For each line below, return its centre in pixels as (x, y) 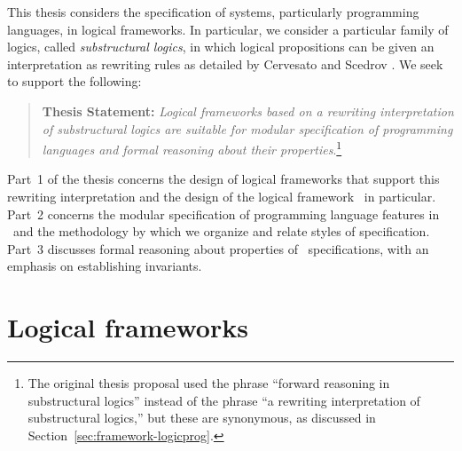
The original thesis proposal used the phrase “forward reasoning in (209, 383)
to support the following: (74, 81)
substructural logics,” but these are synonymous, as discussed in (202, 418)
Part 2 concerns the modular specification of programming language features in (223, 214)
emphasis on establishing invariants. (105, 266)
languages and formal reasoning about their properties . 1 (192, 148)
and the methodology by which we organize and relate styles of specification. (221, 231)
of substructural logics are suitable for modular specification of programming (247, 128)
